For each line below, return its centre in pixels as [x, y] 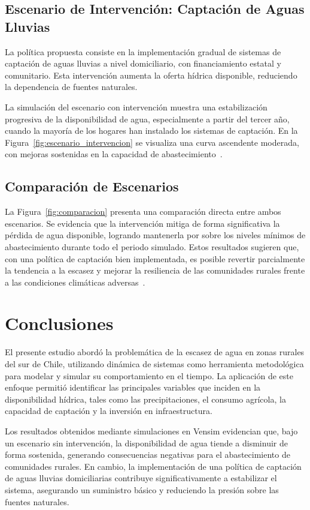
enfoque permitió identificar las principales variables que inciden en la [133, 387]
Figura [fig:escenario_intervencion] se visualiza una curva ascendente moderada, [152, 142]
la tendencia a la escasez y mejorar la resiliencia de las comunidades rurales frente [155, 270]
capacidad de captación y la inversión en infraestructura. [109, 411]
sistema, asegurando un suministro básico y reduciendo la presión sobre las [142, 489]
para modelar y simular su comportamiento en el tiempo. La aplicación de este [149, 375]
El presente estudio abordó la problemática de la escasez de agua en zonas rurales [155, 352]
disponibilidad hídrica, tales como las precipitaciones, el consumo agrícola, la [145, 399]
